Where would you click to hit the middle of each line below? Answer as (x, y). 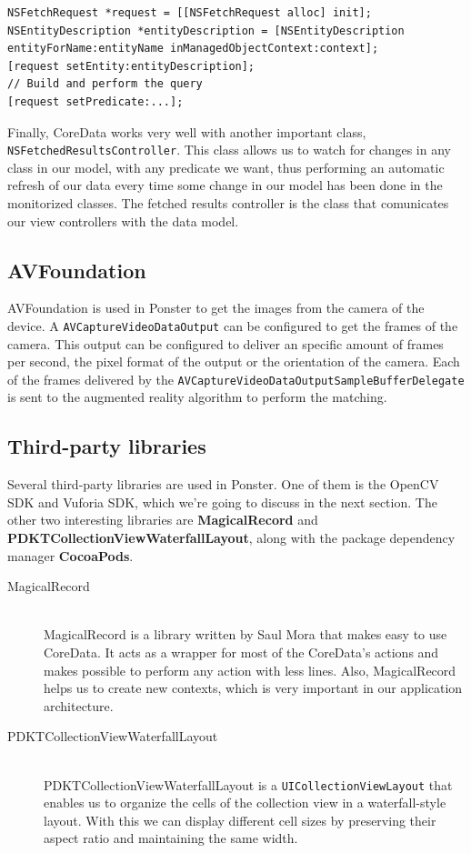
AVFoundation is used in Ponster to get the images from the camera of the (216, 308)
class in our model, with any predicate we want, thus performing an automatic (226, 167)
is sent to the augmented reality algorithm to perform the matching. (197, 397)
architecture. (79, 705)
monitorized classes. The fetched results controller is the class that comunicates (228, 203)
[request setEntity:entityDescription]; (131, 66)
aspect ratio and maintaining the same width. (171, 838)
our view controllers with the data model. (123, 221)
